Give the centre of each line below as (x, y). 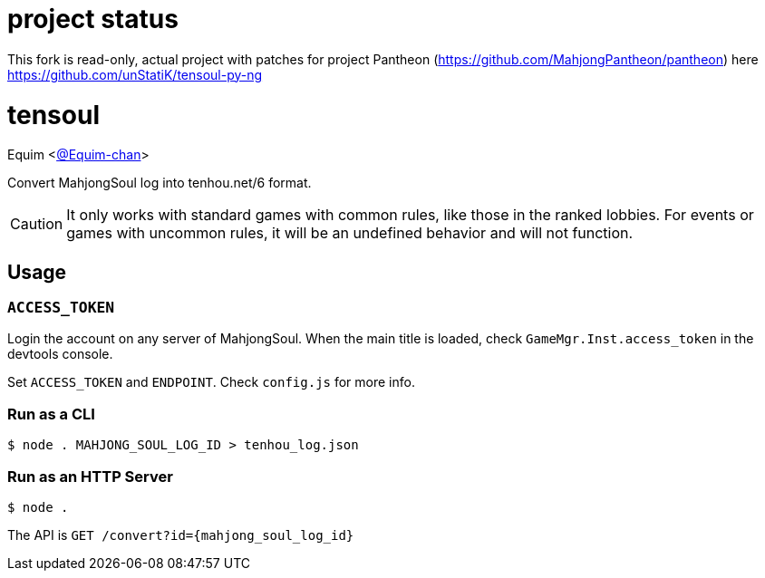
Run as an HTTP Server (90, 476)
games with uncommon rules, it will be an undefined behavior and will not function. (350, 233)
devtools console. (60, 354)
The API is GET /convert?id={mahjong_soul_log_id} (181, 535)
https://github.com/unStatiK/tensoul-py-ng (135, 74)
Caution (37, 224)
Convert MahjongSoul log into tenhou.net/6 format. (160, 183)
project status (93, 19)
